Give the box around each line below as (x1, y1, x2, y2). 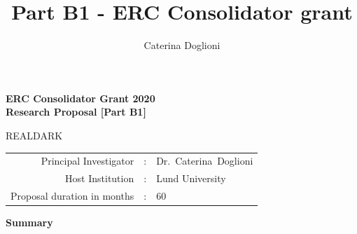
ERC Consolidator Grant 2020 (6, 90, 155, 105)
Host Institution (65, 171, 134, 186)
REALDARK (6, 128, 63, 142)
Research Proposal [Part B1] (6, 104, 146, 119)
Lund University (156, 171, 226, 186)
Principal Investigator (41, 153, 134, 168)
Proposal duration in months (10, 188, 134, 202)
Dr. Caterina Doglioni (156, 153, 253, 168)
